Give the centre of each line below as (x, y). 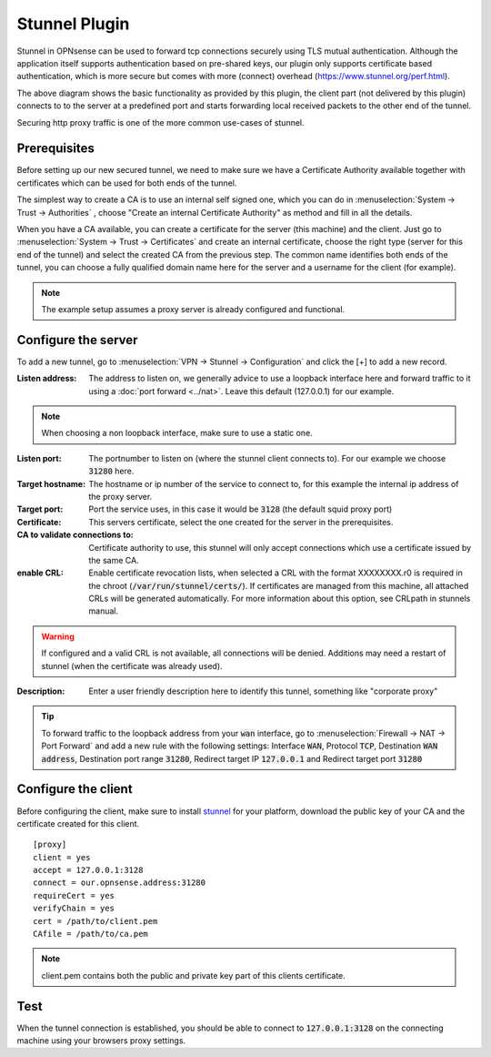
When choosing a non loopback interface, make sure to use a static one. (177, 433)
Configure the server (77, 340)
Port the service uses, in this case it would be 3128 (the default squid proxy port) (240, 509)
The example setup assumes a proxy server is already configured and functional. (193, 309)
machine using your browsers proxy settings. (101, 1041)
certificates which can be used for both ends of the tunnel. (127, 183)
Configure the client (75, 789)
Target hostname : (51, 483)
